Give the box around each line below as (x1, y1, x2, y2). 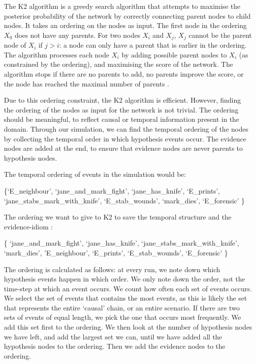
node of (4, 40, 27, 50)
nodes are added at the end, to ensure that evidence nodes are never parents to (4, 143, 243, 153)
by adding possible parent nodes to (121, 49, 227, 59)
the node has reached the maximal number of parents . (4, 78, 169, 88)
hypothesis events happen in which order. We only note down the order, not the (4, 274, 245, 284)
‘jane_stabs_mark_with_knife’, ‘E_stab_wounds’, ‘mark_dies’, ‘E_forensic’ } (4, 195, 245, 205)
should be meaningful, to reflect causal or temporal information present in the (4, 114, 239, 124)
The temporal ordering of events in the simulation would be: (4, 169, 186, 179)
